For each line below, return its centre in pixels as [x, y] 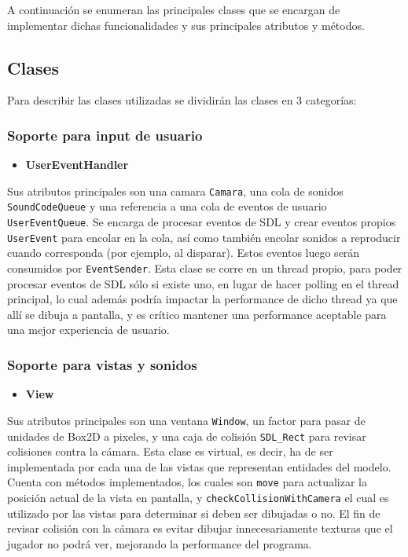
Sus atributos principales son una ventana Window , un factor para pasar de [186, 420]
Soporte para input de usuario [105, 135]
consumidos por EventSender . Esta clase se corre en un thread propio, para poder [205, 268]
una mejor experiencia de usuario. [88, 330]
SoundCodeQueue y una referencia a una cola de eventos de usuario [167, 206]
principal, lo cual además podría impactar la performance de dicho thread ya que [202, 299]
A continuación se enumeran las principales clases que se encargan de [174, 9]
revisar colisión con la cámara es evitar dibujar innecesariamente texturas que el [200, 528]
